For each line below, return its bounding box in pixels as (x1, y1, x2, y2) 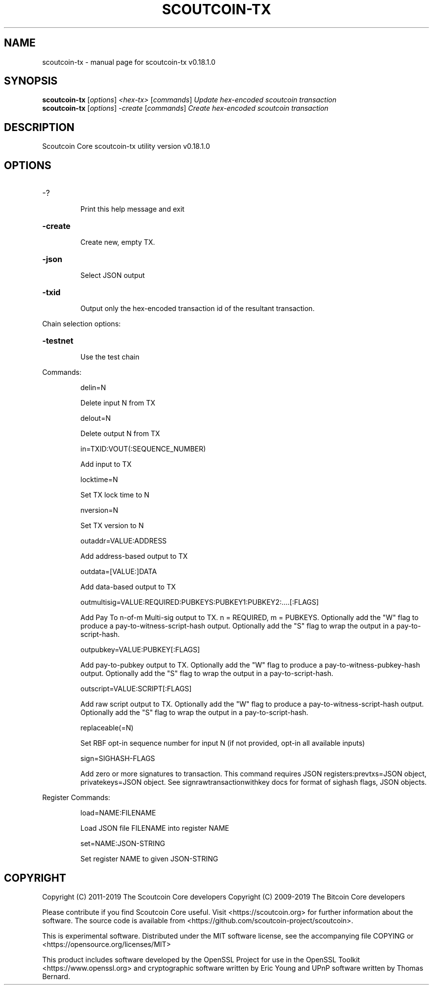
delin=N (80, 383, 106, 392)
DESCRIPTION (4, 121, 75, 134)
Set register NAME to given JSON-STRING (80, 854, 218, 863)
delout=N (80, 414, 111, 423)
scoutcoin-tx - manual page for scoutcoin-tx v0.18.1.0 (42, 57, 216, 66)
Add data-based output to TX (80, 583, 176, 591)
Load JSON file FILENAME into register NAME (80, 824, 229, 833)
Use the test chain (80, 353, 139, 361)
